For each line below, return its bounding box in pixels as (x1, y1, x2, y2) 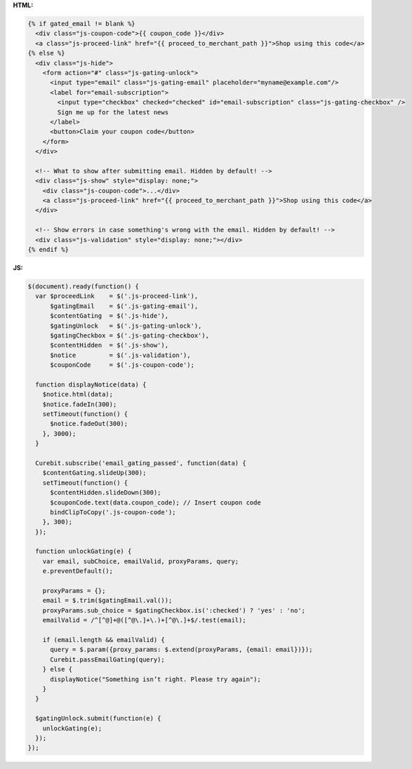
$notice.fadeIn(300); (42, 400, 117, 408)
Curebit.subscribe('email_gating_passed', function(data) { (35, 459, 246, 467)
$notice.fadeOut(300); (50, 420, 128, 428)
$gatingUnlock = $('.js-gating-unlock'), (50, 321, 202, 330)
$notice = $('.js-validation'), (50, 351, 191, 359)
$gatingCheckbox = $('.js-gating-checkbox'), (50, 331, 210, 340)
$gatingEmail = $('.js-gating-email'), (50, 302, 199, 310)
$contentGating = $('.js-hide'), (50, 312, 168, 320)
